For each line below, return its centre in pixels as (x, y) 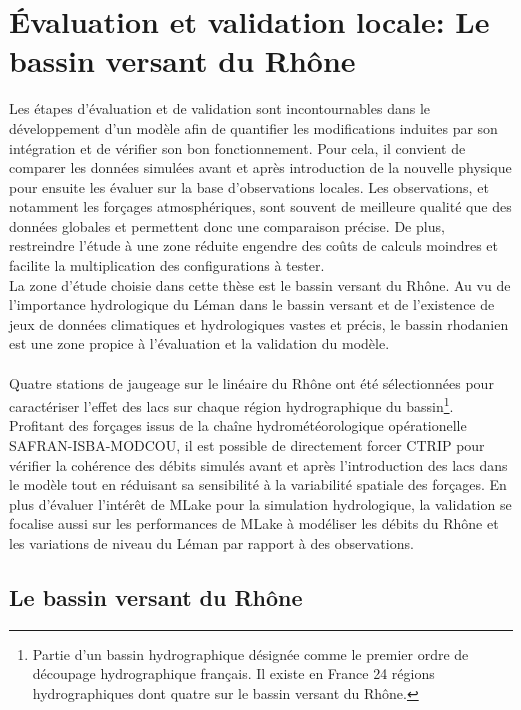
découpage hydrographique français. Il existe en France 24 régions (233, 673)
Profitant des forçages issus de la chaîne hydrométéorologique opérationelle (238, 425)
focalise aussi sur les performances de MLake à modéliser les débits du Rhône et (254, 523)
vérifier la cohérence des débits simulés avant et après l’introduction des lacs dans (258, 464)
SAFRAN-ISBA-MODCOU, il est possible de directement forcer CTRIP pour (247, 445)
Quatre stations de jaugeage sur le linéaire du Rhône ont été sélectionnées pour (251, 382)
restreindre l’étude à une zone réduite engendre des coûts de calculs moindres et (254, 245)
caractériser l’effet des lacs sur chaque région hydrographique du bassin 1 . (231, 404)
